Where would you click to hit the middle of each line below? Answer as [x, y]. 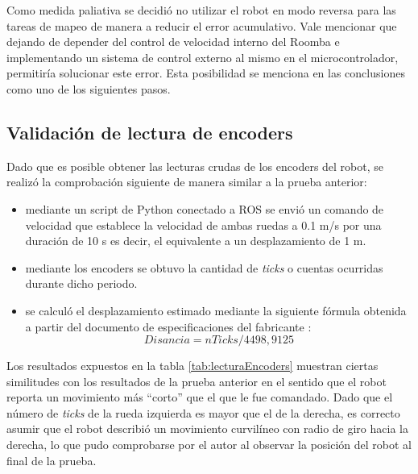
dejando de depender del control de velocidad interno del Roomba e [173, 42]
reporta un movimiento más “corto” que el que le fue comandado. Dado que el [200, 397]
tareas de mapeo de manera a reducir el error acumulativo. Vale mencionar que [202, 25]
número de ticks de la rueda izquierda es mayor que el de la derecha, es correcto [203, 412]
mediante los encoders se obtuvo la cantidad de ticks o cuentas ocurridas [204, 267]
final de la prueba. [52, 460]
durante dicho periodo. [81, 283]
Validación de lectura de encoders [150, 132]
